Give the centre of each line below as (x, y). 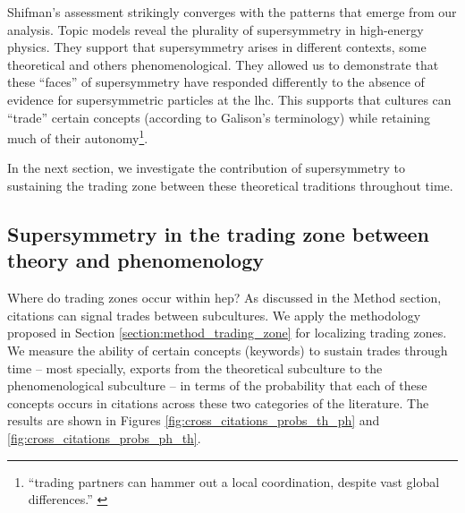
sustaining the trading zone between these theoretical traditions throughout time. (230, 185)
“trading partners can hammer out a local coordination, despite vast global (234, 481)
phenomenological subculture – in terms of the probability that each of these (217, 385)
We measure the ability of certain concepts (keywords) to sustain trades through (228, 350)
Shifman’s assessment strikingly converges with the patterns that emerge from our (232, 12)
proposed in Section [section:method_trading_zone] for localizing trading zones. (227, 333)
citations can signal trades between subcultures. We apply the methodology (214, 315)
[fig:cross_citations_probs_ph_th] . (104, 437)
